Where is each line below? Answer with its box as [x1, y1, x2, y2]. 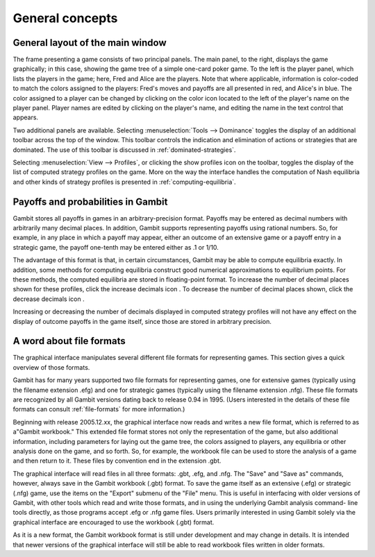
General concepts [12, 10, 118, 26]
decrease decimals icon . [12, 295, 85, 303]
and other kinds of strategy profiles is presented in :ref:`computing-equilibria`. [12, 178, 236, 186]
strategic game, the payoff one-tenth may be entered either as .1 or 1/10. [12, 243, 219, 251]
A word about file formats [12, 335, 126, 347]
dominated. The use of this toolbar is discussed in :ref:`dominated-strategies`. [12, 146, 236, 154]
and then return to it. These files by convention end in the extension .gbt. [12, 456, 222, 465]
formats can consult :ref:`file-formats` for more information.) [12, 405, 185, 413]
